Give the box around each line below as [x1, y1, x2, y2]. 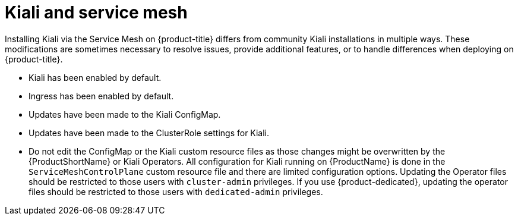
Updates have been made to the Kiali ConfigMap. [29, 109, 221, 120]
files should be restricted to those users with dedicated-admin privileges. [29, 186, 323, 197]
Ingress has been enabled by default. [29, 90, 174, 101]
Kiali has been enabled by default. [29, 72, 162, 83]
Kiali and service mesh [5, 2, 188, 23]
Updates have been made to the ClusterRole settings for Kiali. [29, 127, 270, 138]
